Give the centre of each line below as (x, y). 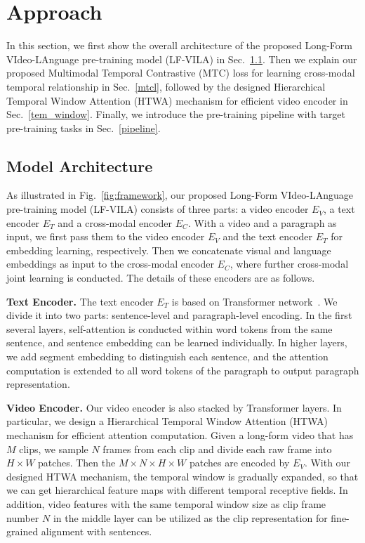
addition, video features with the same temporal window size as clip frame (166, 503)
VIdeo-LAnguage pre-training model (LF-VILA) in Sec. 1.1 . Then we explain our (182, 59)
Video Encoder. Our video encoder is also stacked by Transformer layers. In (174, 407)
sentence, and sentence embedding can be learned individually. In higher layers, (177, 342)
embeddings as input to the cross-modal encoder (110, 264)
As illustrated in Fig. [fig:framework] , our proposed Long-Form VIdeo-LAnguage (180, 195)
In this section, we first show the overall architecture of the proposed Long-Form (179, 45)
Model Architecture (80, 165)
